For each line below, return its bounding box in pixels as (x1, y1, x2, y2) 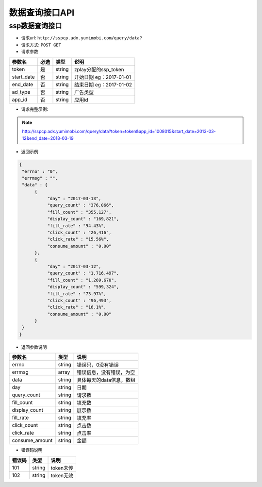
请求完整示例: (21, 106, 49, 112)
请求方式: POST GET (21, 42, 62, 48)
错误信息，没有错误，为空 (77, 369, 135, 376)
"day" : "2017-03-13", (47, 196, 101, 202)
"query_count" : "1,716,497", (47, 270, 119, 276)
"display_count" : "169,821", (47, 216, 119, 222)
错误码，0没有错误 (77, 362, 119, 369)
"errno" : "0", (22, 168, 58, 174)
